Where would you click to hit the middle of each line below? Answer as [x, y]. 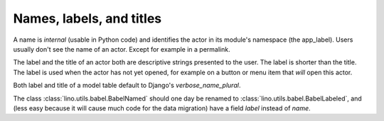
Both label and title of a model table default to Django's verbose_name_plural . [127, 86]
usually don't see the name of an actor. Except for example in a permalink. [122, 49]
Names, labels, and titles [87, 18]
